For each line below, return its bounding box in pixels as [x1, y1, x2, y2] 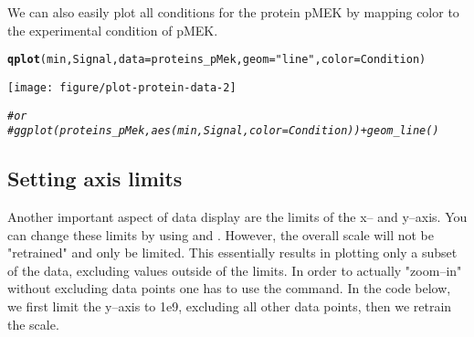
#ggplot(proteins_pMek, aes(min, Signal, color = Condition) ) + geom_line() [7, 124, 439, 138]
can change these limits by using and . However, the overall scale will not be [7, 225, 434, 244]
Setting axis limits [7, 164, 183, 193]
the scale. [7, 314, 59, 333]
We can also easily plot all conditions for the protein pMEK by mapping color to [7, 3, 459, 21]
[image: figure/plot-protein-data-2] [7, 80, 237, 94]
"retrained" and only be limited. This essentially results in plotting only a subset [7, 243, 458, 262]
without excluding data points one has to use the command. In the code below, [7, 279, 451, 298]
